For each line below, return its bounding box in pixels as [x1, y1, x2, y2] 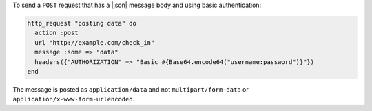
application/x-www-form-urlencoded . [12, 95, 135, 103]
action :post [34, 29, 79, 37]
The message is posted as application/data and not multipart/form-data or [12, 85, 249, 93]
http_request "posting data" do [27, 19, 137, 27]
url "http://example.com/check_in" [34, 39, 155, 46]
